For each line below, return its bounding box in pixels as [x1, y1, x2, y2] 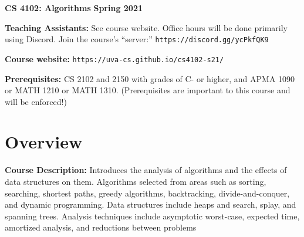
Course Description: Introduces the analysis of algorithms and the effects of [5, 164, 287, 176]
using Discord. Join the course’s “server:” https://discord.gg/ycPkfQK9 [5, 33, 269, 45]
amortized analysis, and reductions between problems [5, 221, 197, 233]
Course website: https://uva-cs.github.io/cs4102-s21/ [5, 52, 224, 65]
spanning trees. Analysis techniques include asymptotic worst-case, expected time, [5, 209, 300, 222]
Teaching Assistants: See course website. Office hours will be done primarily [5, 21, 288, 33]
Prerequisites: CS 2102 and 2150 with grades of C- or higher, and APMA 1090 [5, 72, 295, 84]
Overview [5, 130, 83, 154]
